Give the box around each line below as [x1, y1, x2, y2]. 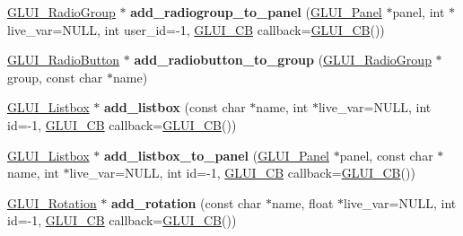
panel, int [392, 3, 445, 21]
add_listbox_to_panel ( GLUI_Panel [103, 145, 329, 164]
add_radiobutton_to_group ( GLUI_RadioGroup [134, 50, 432, 69]
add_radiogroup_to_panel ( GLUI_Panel [130, 3, 382, 21]
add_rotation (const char [111, 193, 262, 212]
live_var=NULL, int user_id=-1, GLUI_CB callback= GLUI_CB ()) [7, 20, 385, 39]
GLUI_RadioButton [7, 50, 120, 69]
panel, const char [339, 145, 433, 164]
